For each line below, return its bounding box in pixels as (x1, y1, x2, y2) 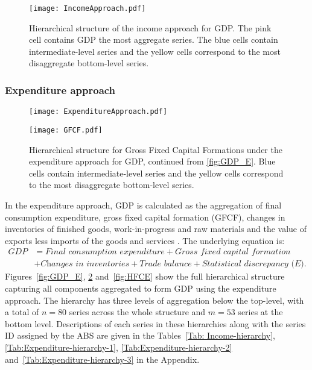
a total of (5, 306, 39, 318)
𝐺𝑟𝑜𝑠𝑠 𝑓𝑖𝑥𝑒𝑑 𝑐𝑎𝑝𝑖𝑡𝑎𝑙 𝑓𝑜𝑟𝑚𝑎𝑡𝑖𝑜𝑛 (175, 248, 291, 257)
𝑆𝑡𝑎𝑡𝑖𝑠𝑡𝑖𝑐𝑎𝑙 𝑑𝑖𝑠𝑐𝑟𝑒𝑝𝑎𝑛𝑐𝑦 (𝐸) (202, 260, 304, 269)
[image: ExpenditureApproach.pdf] (29, 107, 168, 116)
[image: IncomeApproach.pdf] (29, 4, 146, 13)
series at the (238, 306, 283, 318)
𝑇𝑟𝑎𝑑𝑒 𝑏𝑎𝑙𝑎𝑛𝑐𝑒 (139, 260, 192, 269)
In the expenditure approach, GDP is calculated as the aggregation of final (5, 198, 282, 211)
